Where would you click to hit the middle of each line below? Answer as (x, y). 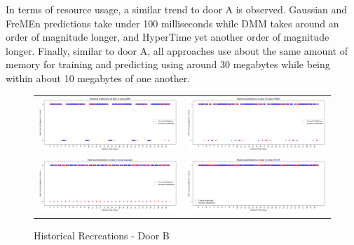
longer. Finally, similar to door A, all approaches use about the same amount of (177, 50)
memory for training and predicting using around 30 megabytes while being (168, 64)
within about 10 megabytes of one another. (98, 78)
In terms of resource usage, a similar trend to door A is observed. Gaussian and (177, 9)
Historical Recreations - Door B (102, 235)
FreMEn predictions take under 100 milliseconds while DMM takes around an (172, 23)
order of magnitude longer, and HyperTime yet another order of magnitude (168, 37)
